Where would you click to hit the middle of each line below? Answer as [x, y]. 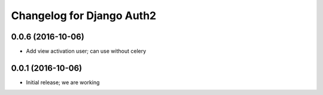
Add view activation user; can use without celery [86, 51]
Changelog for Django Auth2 [84, 16]
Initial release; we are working [63, 82]
